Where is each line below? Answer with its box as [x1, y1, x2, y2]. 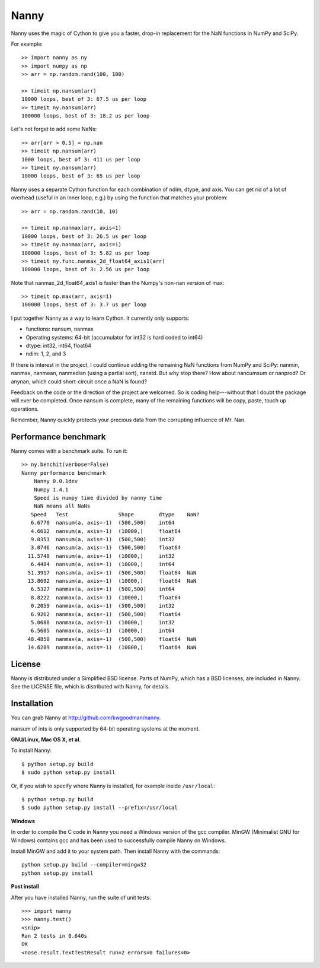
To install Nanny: [11, 747, 52, 754]
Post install [11, 883, 40, 890]
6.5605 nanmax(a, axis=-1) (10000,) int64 [30, 627, 175, 634]
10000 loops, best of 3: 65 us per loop [21, 173, 140, 179]
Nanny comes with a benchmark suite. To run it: [11, 447, 128, 455]
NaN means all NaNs [33, 503, 91, 510]
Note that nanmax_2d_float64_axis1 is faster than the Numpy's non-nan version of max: [11, 279, 225, 286]
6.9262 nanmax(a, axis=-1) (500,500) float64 [30, 611, 181, 617]
